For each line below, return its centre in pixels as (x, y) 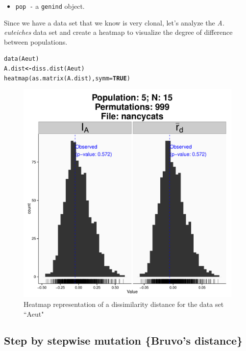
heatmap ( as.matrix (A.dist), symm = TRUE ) (67, 78)
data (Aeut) (22, 59)
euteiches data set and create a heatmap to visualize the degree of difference (118, 32)
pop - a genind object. (50, 6)
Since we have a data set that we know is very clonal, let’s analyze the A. (114, 22)
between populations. (36, 41)
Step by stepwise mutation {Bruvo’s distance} (123, 340)
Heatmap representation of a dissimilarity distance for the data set (124, 304)
